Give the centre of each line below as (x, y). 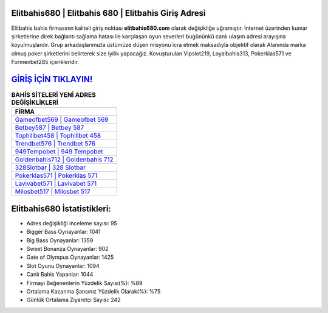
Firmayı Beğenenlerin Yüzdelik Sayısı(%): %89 (84, 283)
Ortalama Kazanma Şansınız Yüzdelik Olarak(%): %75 (94, 291)
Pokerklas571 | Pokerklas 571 (56, 175)
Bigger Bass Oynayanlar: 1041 (63, 232)
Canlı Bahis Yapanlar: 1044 (60, 275)
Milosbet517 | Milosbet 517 (53, 192)
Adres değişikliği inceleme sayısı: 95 (72, 223)
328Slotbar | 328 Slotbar (50, 167)
